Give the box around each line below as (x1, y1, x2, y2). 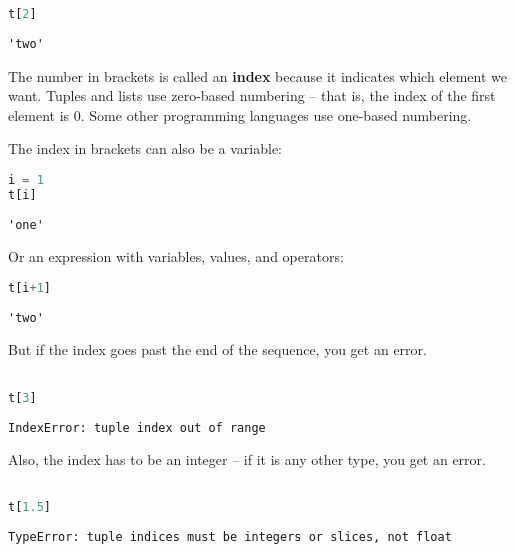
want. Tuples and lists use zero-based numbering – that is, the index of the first (8, 85, 496, 106)
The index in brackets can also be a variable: (8, 138, 282, 159)
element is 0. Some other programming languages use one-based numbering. (8, 104, 472, 125)
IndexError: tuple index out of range (8, 420, 266, 435)
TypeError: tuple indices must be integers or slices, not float (8, 530, 452, 545)
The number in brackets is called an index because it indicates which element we (8, 65, 507, 86)
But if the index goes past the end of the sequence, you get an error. (8, 339, 427, 360)
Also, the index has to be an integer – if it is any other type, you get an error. (8, 449, 486, 470)
